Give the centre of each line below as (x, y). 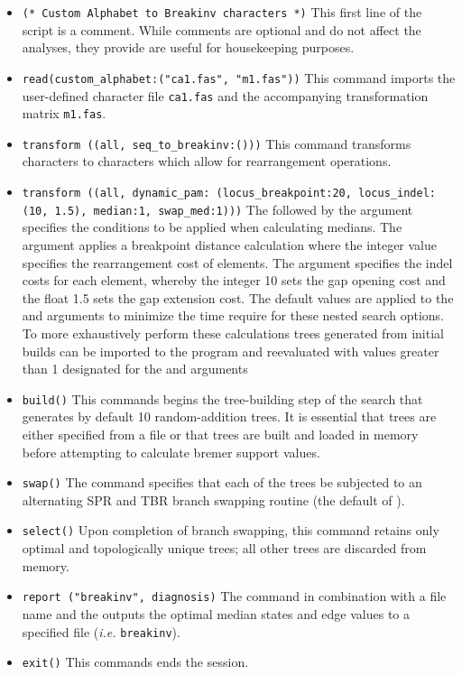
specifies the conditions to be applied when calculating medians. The (212, 227)
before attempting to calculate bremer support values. (171, 452)
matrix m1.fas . (64, 113)
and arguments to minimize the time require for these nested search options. (233, 315)
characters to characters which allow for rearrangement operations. (207, 161)
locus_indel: (397, 194)
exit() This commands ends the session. (135, 662)
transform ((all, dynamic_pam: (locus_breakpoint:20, (187, 194)
